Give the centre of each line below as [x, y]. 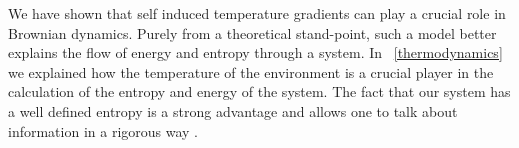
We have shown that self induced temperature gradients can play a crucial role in [257, 13]
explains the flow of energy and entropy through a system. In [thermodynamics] [255, 52]
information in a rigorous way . [103, 130]
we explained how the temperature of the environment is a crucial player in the [251, 71]
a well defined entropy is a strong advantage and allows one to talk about [233, 110]
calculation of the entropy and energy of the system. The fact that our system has [259, 91]
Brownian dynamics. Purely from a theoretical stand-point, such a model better [252, 32]
